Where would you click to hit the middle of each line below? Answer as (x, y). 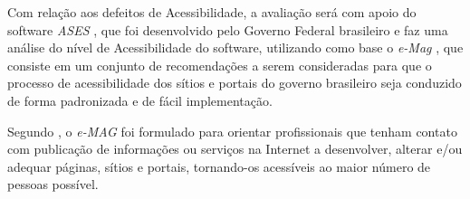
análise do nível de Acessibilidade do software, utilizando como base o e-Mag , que (235, 47)
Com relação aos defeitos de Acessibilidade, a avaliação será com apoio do (212, 12)
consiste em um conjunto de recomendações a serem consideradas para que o (220, 65)
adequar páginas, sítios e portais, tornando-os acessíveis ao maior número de (219, 166)
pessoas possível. (53, 184)
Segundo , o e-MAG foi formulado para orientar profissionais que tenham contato (232, 131)
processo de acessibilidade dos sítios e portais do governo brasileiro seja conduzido (235, 83)
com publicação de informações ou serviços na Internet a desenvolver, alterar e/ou (235, 149)
